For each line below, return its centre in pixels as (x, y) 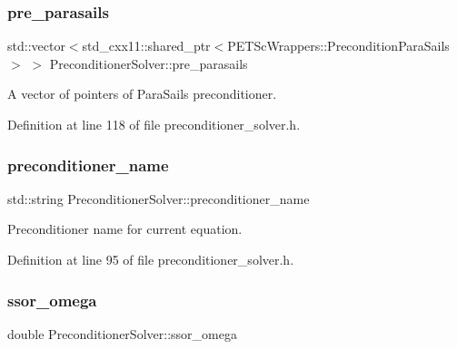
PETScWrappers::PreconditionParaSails (338, 46)
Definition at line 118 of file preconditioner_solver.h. (154, 124)
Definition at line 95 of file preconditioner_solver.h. (151, 259)
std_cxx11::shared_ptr (146, 46)
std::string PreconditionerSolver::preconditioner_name (159, 198)
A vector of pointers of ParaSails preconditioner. (142, 94)
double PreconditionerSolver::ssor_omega (122, 333)
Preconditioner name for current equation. (125, 229)
